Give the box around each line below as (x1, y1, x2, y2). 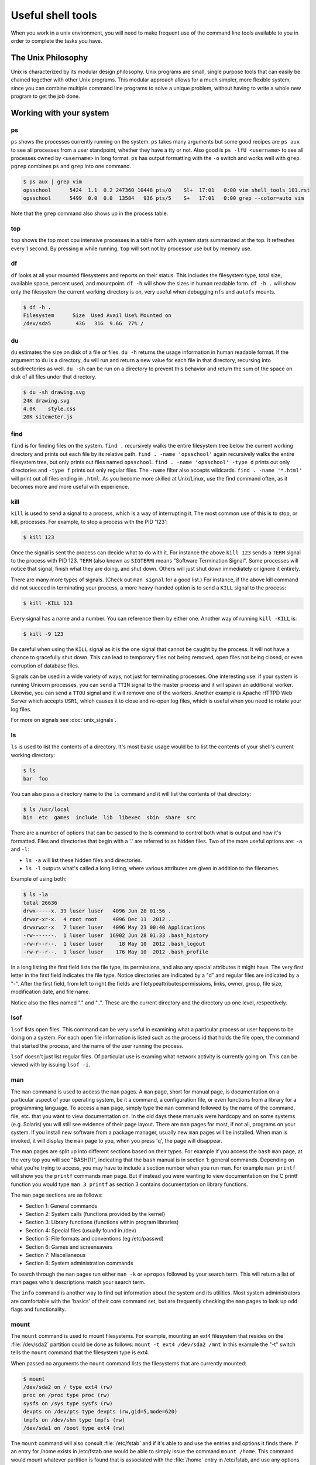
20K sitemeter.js (23, 414, 73, 420)
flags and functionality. (11, 1306, 67, 1313)
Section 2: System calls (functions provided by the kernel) (25, 1210, 166, 1217)
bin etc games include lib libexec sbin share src (23, 815, 196, 821)
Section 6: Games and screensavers (25, 1243, 113, 1251)
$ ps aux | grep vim (23, 179, 82, 185)
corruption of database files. (11, 662, 80, 669)
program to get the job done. (11, 93, 80, 100)
